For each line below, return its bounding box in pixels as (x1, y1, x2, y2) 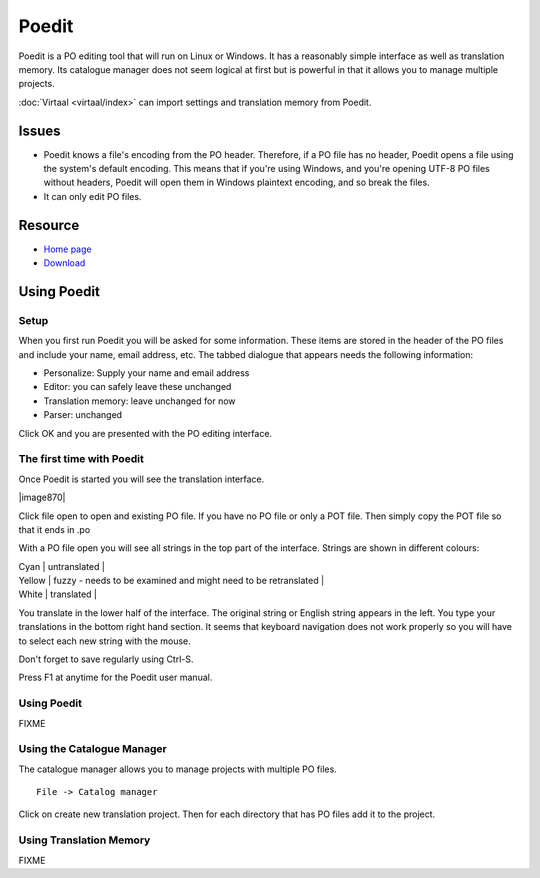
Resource (18, 216, 80, 234)
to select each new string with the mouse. (18, 635, 192, 647)
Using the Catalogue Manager (18, 742, 167, 756)
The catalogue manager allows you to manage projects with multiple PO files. (18, 763, 337, 775)
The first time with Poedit (18, 452, 144, 466)
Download (43, 257, 86, 269)
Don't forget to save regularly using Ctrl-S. (18, 653, 194, 665)
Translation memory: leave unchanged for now (43, 395, 236, 407)
